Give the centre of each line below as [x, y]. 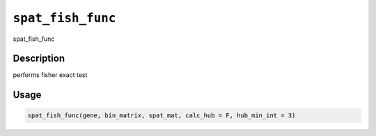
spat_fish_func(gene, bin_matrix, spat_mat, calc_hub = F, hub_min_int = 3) [162, 116]
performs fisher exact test [50, 75]
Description [39, 59]
